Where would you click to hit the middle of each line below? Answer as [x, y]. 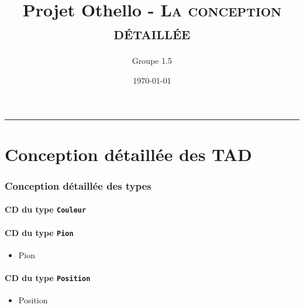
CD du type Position [48, 278]
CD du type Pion [39, 232]
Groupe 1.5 [152, 61]
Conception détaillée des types [78, 185]
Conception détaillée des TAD [129, 154]
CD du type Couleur [46, 209]
